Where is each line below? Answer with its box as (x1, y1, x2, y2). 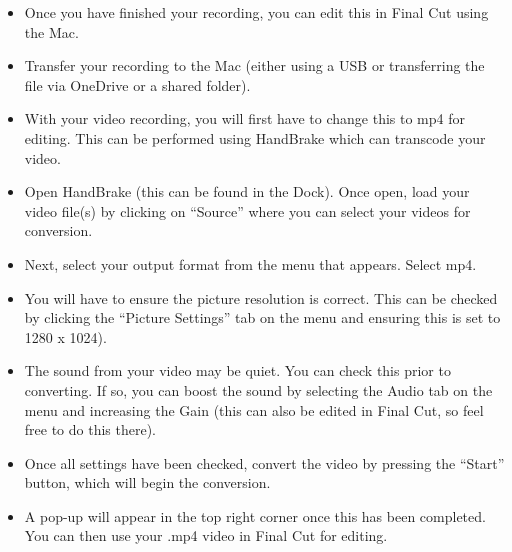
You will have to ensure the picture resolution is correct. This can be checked (24, 287, 498, 308)
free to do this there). (24, 419, 157, 440)
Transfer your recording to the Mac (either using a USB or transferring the (24, 55, 485, 76)
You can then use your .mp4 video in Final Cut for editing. (24, 525, 388, 546)
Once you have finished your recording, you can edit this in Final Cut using (24, 2, 489, 22)
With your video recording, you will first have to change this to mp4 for (24, 108, 465, 129)
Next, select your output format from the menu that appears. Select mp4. (24, 253, 477, 274)
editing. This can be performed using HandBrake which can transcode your (24, 127, 486, 148)
